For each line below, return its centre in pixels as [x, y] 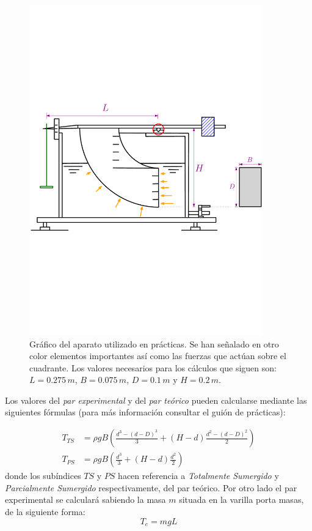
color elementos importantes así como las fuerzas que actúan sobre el [158, 356]
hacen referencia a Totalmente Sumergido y [198, 476]
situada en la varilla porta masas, [241, 499]
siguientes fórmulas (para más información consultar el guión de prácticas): [145, 412]
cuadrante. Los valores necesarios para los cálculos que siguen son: [153, 367]
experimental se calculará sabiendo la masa [85, 499]
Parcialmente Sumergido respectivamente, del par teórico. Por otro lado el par [151, 487]
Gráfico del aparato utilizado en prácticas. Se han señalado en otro [154, 343]
